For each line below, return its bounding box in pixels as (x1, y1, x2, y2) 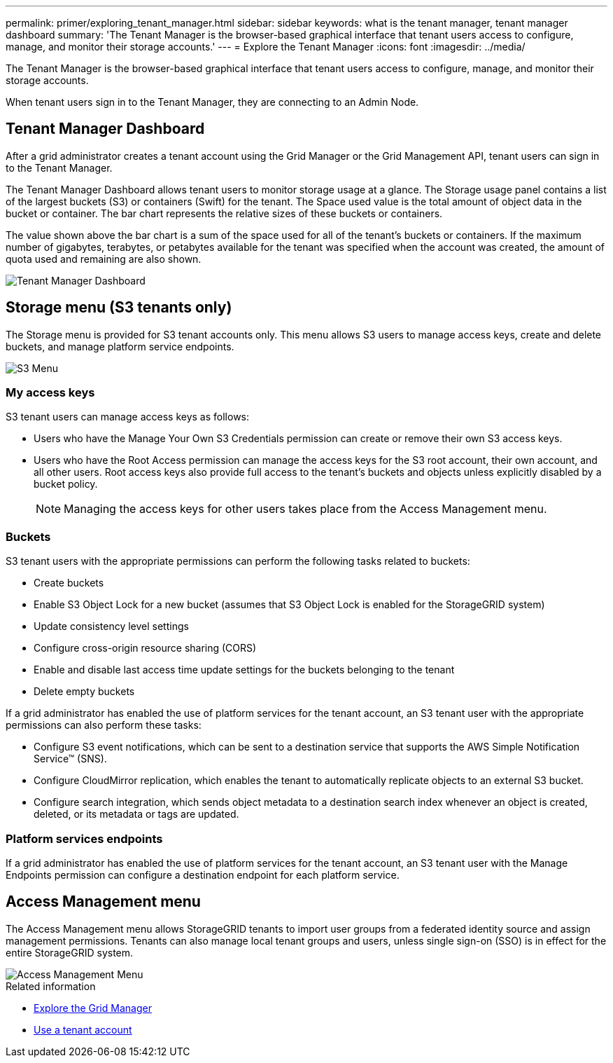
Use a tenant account (34, 1023, 132, 1036)
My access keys (6, 385, 95, 400)
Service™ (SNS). (34, 753, 107, 765)
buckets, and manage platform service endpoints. (6, 340, 234, 352)
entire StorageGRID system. (6, 946, 134, 959)
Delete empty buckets (34, 685, 135, 698)
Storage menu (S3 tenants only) (6, 299, 232, 317)
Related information (6, 980, 96, 992)
